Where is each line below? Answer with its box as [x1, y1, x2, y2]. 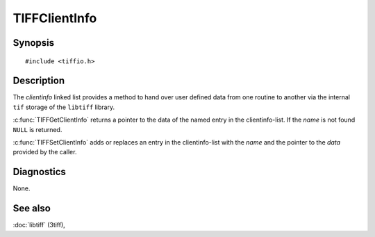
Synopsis [12, 37, 55, 49]
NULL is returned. [12, 125, 62, 133]
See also [12, 202, 51, 215]
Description [12, 75, 65, 87]
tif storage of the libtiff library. [12, 103, 115, 111]
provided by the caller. [12, 148, 77, 156]
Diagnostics [12, 166, 66, 178]
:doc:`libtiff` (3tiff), [12, 221, 65, 229]
